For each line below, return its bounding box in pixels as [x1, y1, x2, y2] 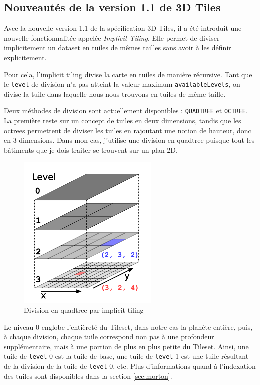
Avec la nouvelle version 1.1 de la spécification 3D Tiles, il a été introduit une [4, 23, 242, 33]
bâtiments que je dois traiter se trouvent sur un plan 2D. [4, 144, 178, 155]
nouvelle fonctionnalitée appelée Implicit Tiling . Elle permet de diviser [4, 32, 220, 43]
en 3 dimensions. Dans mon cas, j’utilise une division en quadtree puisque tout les [4, 135, 255, 145]
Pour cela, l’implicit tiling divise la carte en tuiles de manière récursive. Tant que [4, 69, 252, 79]
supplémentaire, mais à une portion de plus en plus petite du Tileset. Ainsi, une [4, 341, 249, 351]
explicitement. [4, 52, 47, 62]
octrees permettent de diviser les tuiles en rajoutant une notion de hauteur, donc [4, 125, 251, 135]
